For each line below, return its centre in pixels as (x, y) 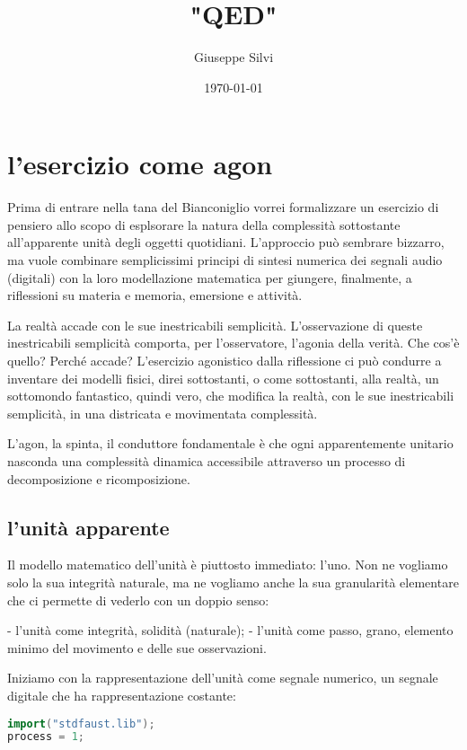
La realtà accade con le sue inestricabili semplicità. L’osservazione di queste (215, 325)
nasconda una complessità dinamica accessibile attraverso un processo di (207, 460)
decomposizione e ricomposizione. (99, 478)
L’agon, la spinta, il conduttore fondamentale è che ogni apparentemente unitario (230, 443)
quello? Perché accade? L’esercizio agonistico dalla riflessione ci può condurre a (225, 360)
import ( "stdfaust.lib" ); (81, 724)
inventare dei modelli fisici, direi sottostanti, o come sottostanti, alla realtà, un (223, 378)
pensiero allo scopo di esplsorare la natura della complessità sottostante (204, 224)
